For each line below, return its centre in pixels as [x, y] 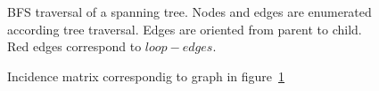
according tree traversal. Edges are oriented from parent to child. [185, 29]
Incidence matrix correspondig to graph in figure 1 [146, 76]
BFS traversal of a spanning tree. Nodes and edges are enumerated [189, 11]
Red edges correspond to [74, 46]
